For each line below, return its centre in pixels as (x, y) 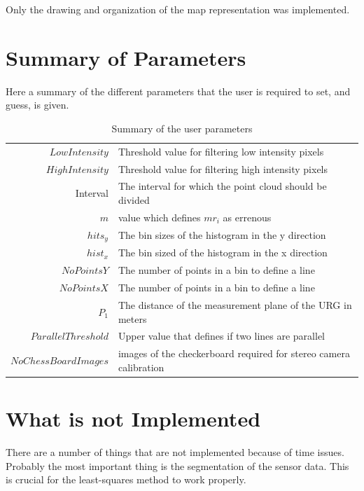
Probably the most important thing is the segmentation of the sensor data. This (177, 465)
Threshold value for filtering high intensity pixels (223, 168)
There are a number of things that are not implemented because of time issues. (175, 452)
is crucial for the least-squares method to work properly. (126, 479)
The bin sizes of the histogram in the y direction (222, 235)
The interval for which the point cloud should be (222, 186)
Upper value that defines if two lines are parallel (222, 336)
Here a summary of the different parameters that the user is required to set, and (178, 91)
